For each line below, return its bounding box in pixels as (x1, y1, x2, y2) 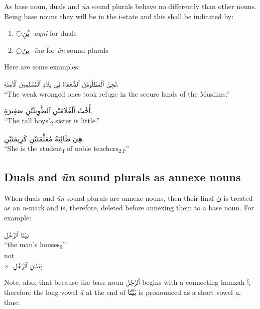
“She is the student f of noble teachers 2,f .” (4, 143, 129, 155)
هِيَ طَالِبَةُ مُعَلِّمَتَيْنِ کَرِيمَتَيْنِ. (4, 133, 84, 143)
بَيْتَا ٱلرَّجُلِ (4, 229, 29, 240)
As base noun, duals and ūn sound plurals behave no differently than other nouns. (4, 1, 256, 11)
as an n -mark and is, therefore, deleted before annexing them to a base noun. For (4, 202, 254, 213)
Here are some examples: (4, 61, 80, 72)
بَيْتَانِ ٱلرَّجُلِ (13, 260, 42, 270)
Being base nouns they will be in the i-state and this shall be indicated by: (4, 11, 234, 21)
